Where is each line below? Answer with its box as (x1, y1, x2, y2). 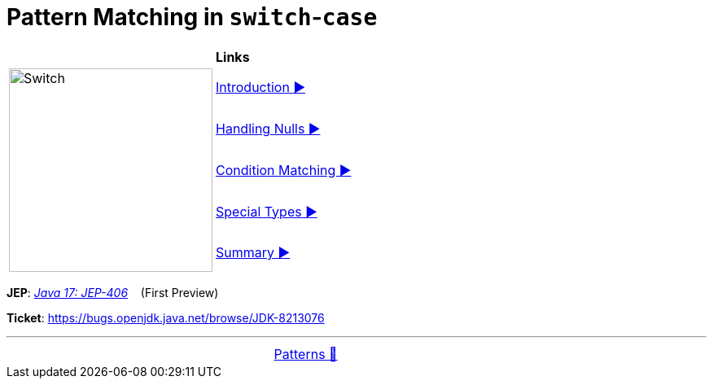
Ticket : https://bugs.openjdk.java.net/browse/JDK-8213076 (7, 310, 325, 325)
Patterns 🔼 (273, 345, 338, 362)
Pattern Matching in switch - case (7, 3, 378, 31)
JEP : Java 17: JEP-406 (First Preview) (7, 285, 219, 300)
